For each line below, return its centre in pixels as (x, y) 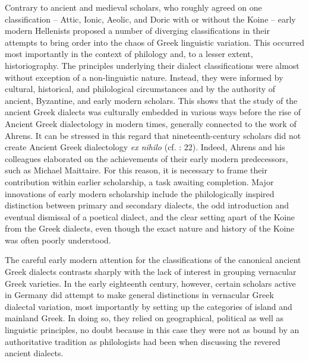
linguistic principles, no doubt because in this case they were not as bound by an (152, 330)
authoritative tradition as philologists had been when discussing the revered (143, 341)
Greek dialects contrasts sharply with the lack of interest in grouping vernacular (151, 272)
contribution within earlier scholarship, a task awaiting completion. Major (139, 181)
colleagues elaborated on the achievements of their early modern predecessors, (146, 158)
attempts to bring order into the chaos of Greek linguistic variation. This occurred (154, 42)
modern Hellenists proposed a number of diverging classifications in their (137, 31)
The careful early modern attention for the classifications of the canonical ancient (153, 260)
